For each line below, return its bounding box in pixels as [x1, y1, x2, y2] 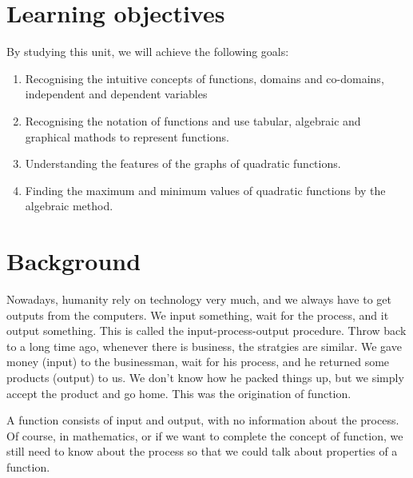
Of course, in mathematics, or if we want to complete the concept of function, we [6, 427, 403, 444]
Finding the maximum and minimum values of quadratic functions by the [25, 181, 386, 198]
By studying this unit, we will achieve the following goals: [6, 43, 289, 60]
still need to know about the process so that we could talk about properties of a [6, 443, 398, 460]
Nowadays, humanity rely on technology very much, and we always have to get [6, 291, 392, 307]
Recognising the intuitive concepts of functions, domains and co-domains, [25, 70, 384, 86]
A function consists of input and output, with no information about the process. [6, 412, 399, 428]
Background [6, 245, 141, 277]
